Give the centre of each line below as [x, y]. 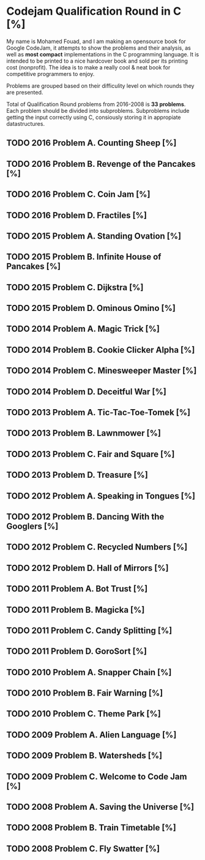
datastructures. [25, 123]
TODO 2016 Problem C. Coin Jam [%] [78, 194]
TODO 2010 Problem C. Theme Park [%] [84, 714]
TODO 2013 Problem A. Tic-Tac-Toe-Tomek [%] [99, 413]
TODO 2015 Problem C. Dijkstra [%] [75, 287]
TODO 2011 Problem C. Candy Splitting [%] [89, 630]
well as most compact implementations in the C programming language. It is [103, 54]
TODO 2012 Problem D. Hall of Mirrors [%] [88, 568]
